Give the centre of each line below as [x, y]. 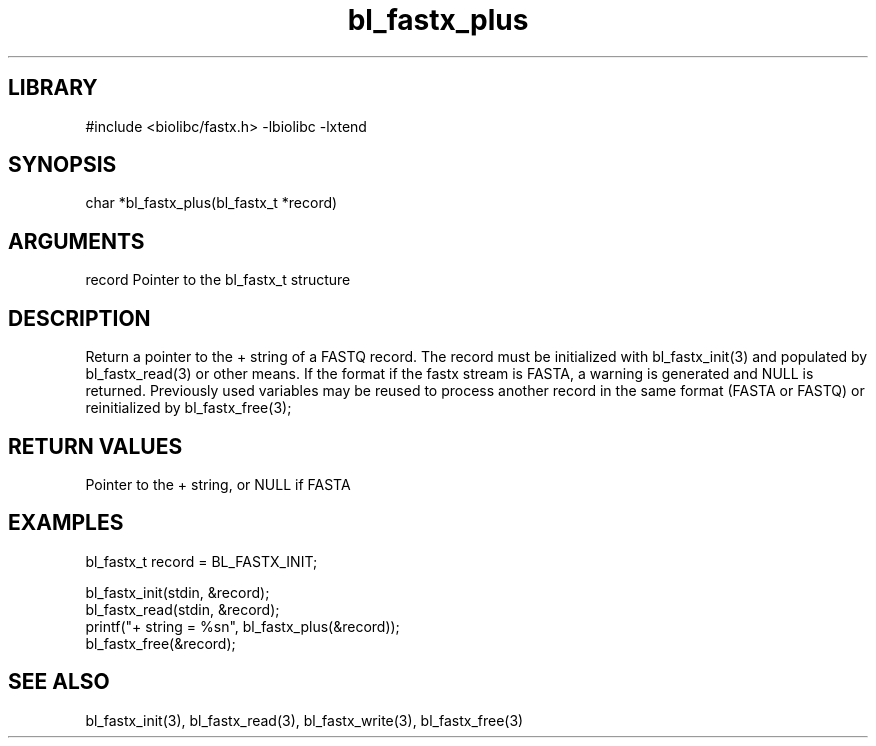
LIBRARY [53, 88]
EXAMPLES [66, 523]
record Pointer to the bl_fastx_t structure [218, 280]
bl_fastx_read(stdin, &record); [182, 609]
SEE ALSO [59, 682]
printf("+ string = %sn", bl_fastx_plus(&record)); [242, 626]
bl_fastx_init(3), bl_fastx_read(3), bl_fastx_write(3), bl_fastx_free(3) [304, 720]
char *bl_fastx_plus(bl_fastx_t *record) [211, 203]
